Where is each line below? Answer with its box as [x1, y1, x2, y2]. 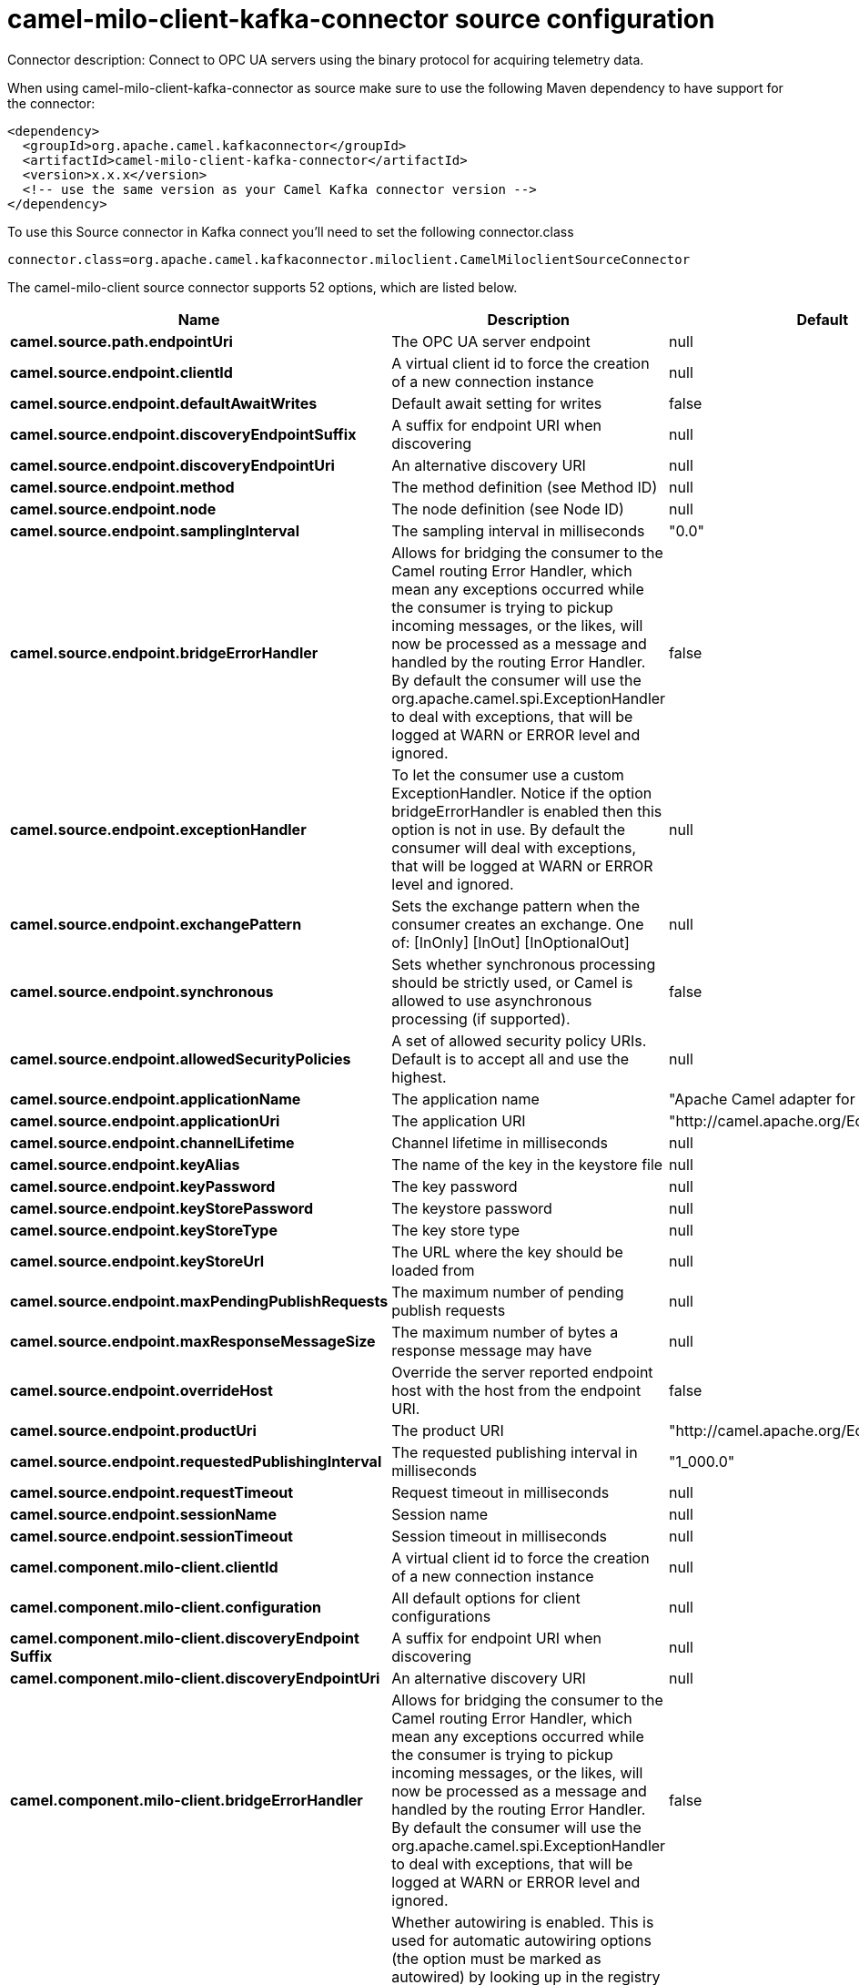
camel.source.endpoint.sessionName [10, 1504, 277, 1523]
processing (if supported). [391, 1009, 571, 1028]
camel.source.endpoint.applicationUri [10, 1111, 280, 1130]
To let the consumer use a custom [391, 765, 624, 784]
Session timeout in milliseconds [391, 1526, 607, 1545]
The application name [391, 1089, 540, 1108]
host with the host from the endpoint [391, 1380, 642, 1400]
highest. [391, 1067, 447, 1086]
